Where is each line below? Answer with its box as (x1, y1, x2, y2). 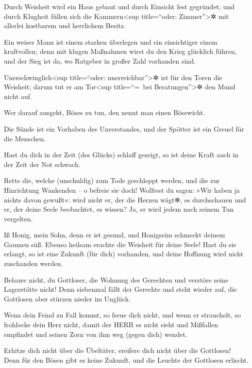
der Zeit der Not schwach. (4, 159, 81, 169)
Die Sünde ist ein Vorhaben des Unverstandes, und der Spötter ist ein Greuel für (4, 123, 244, 134)
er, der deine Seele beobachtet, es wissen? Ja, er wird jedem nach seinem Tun (4, 204, 234, 214)
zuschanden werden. (4, 258, 63, 268)
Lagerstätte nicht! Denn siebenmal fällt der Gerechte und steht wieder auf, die (4, 284, 237, 294)
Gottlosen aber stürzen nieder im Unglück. (4, 293, 131, 303)
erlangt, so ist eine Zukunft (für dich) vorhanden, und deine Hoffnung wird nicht (4, 249, 244, 259)
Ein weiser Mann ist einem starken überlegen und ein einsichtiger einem (4, 36, 218, 47)
